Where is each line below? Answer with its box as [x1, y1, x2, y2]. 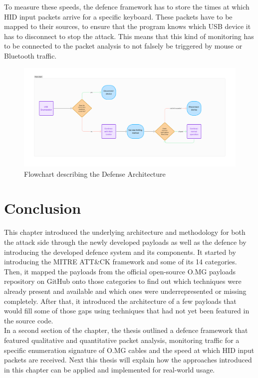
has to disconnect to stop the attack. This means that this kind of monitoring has [4, 31, 254, 41]
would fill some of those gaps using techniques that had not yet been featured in [4, 305, 250, 316]
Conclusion [4, 198, 81, 218]
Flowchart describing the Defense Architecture [24, 168, 166, 179]
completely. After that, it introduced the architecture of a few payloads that [4, 295, 237, 306]
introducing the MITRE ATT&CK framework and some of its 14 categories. [4, 256, 237, 267]
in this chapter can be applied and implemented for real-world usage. [4, 364, 215, 374]
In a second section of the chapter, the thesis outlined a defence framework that [4, 325, 248, 335]
